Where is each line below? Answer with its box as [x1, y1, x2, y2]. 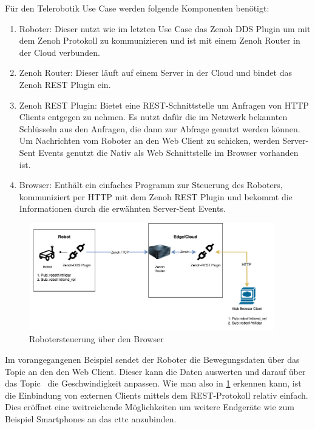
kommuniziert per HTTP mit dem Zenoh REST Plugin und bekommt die [19, 190, 293, 203]
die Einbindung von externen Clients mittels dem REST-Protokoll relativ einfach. [5, 388, 308, 401]
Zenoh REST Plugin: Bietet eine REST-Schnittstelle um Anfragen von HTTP [19, 98, 309, 111]
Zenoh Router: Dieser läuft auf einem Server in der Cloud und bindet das [19, 66, 292, 79]
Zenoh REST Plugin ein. [19, 78, 111, 90]
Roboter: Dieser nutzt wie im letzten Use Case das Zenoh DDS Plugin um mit [19, 22, 311, 35]
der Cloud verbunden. [19, 46, 100, 58]
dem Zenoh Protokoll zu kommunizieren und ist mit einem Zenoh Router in [19, 34, 300, 47]
